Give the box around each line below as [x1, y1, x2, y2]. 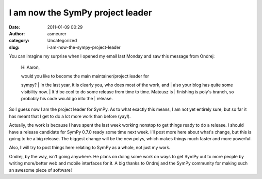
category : [9, 38, 30, 44]
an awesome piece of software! [9, 167, 72, 173]
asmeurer [47, 30, 66, 36]
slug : [9, 44, 19, 50]
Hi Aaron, [21, 64, 40, 70]
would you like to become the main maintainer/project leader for [21, 73, 149, 79]
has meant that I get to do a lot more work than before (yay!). [9, 113, 131, 119]
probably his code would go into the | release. [21, 96, 113, 102]
